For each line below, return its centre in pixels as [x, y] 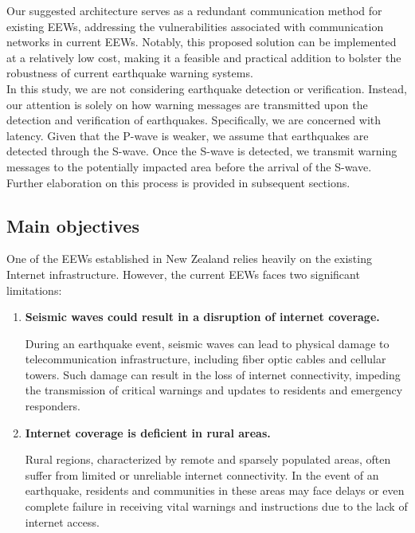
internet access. [62, 521]
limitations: [34, 290]
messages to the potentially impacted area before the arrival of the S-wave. [189, 166]
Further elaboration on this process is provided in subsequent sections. [178, 182]
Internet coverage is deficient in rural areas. [148, 432]
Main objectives [73, 225]
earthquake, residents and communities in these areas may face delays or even [215, 490]
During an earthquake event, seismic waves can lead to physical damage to [207, 343]
